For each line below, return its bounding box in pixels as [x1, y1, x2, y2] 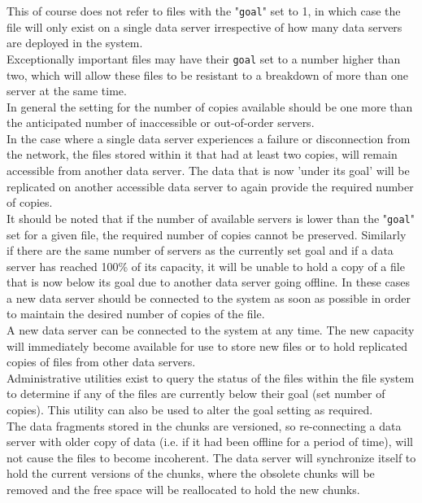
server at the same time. [7, 82, 127, 99]
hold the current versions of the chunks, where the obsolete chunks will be [7, 465, 375, 482]
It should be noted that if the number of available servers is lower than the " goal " [7, 209, 415, 226]
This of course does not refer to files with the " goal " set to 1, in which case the [7, 2, 401, 19]
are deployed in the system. [7, 34, 143, 51]
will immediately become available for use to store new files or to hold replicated [7, 337, 408, 354]
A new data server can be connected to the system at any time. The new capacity [7, 321, 415, 339]
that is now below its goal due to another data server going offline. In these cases [7, 273, 410, 291]
